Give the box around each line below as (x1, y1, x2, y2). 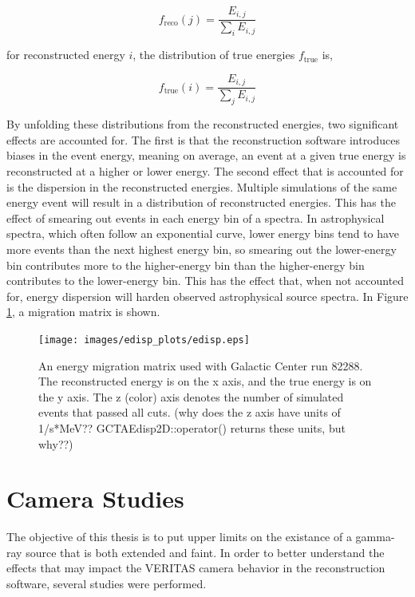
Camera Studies (6, 482, 184, 515)
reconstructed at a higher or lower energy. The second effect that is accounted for (6, 162, 404, 179)
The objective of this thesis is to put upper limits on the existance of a (6, 528, 352, 545)
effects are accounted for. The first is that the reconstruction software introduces (6, 131, 401, 148)
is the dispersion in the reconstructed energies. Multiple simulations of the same (6, 178, 397, 195)
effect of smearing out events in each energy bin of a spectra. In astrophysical (6, 209, 385, 226)
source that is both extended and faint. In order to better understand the (26, 544, 385, 560)
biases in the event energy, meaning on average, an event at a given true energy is (6, 147, 406, 164)
